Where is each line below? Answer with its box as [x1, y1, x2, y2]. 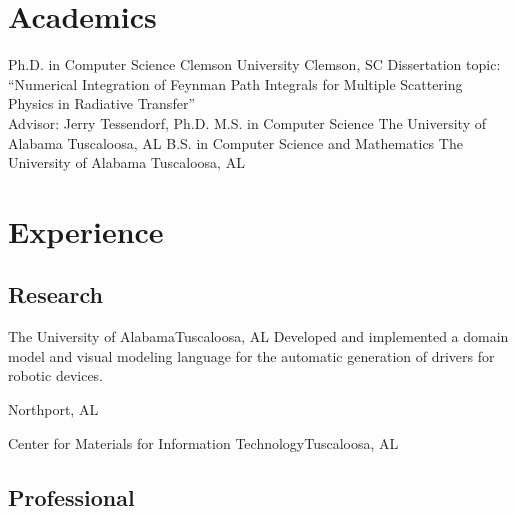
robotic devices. [8, 365, 104, 386]
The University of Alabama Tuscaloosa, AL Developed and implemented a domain [8, 326, 509, 347]
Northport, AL [8, 399, 99, 420]
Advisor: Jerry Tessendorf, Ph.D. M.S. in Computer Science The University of [8, 112, 486, 133]
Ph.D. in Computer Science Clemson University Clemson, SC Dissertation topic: [8, 54, 501, 75]
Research [8, 279, 103, 310]
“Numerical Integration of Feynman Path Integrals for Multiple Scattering [8, 73, 463, 94]
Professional [8, 481, 135, 512]
